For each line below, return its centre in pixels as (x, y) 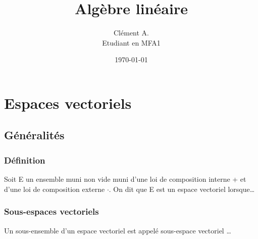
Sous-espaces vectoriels (51, 211)
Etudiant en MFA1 (131, 42)
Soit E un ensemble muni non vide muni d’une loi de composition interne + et (125, 179)
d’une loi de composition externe (55, 189)
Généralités (34, 135)
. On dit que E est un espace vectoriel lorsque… (182, 189)
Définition (25, 160)
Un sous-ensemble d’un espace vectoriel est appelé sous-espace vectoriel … (118, 230)
